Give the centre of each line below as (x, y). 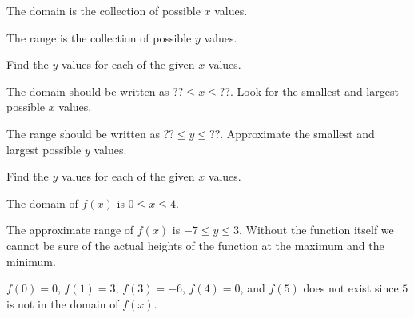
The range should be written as (83, 133)
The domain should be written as (88, 91)
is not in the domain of (63, 303)
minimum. (31, 261)
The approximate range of (70, 230)
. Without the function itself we (316, 230)
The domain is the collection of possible (103, 10)
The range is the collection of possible (99, 37)
